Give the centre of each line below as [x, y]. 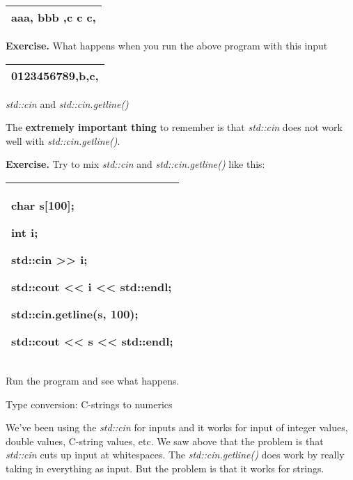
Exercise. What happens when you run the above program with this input [167, 45]
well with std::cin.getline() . [63, 140]
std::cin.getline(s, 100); [75, 313]
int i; [25, 232]
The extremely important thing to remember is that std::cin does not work [174, 127]
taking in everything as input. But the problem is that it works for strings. [165, 468]
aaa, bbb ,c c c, [54, 17]
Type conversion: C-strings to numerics [89, 404]
